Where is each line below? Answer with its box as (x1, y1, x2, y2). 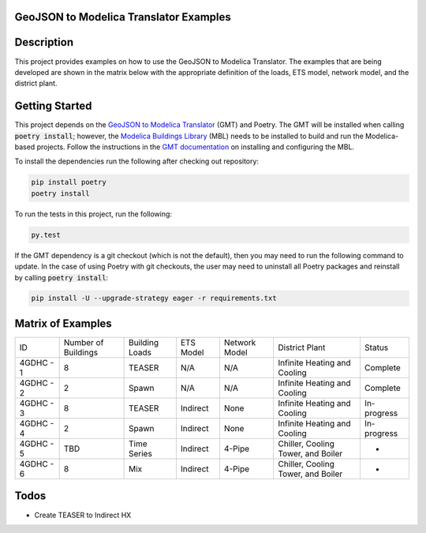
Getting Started (14, 99, 92, 113)
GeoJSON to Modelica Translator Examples (14, 10, 232, 24)
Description (14, 36, 74, 49)
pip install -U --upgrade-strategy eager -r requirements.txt (31, 294, 277, 303)
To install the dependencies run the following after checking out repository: (14, 156, 260, 166)
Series (128, 448, 153, 459)
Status (364, 342, 389, 353)
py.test (31, 230, 61, 239)
